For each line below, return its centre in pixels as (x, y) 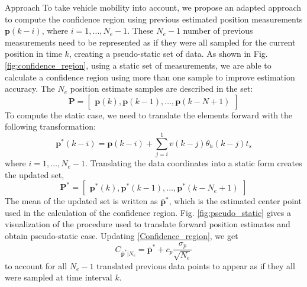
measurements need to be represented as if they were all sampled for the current (150, 42)
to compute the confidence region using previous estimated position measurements (154, 19)
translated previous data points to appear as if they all (196, 265)
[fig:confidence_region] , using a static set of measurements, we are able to (138, 65)
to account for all (36, 265)
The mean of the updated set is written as (81, 201)
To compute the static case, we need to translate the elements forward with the (149, 115)
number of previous (218, 30)
